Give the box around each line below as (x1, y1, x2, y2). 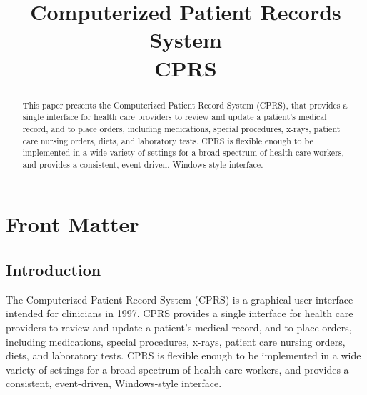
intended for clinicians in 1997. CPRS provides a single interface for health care (6, 306, 353, 321)
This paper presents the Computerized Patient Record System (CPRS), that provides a (22, 99, 348, 111)
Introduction (6, 259, 101, 281)
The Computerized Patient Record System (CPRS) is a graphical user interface (6, 291, 353, 306)
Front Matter (6, 209, 139, 239)
